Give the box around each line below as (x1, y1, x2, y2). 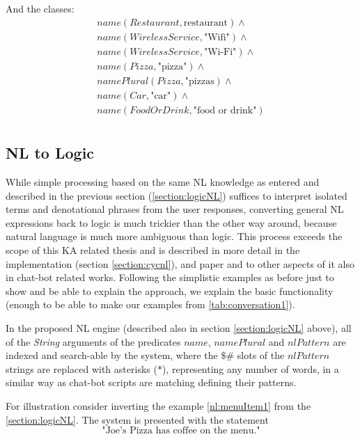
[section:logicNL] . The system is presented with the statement (6, 412, 269, 426)
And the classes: (6, 1, 75, 15)
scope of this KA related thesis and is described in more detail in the (6, 243, 300, 257)
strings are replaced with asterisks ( (6, 361, 157, 376)
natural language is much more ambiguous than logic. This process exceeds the (6, 229, 343, 244)
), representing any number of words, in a (162, 361, 339, 376)
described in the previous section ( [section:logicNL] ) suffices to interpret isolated (6, 188, 347, 202)
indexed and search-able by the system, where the (6, 348, 218, 362)
